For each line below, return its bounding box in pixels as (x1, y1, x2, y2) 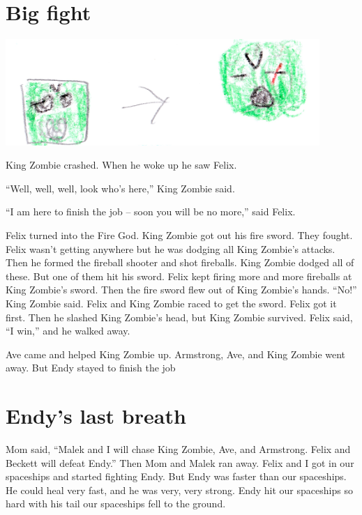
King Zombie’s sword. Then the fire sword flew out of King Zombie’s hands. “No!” (6, 282, 357, 297)
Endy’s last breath (6, 401, 186, 430)
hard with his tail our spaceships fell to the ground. (6, 496, 226, 511)
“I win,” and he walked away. (6, 323, 130, 338)
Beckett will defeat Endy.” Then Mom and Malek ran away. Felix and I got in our (6, 455, 354, 470)
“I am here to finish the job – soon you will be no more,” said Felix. (6, 204, 296, 219)
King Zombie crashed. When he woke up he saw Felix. (6, 157, 237, 172)
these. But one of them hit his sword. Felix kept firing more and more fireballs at (6, 268, 352, 283)
